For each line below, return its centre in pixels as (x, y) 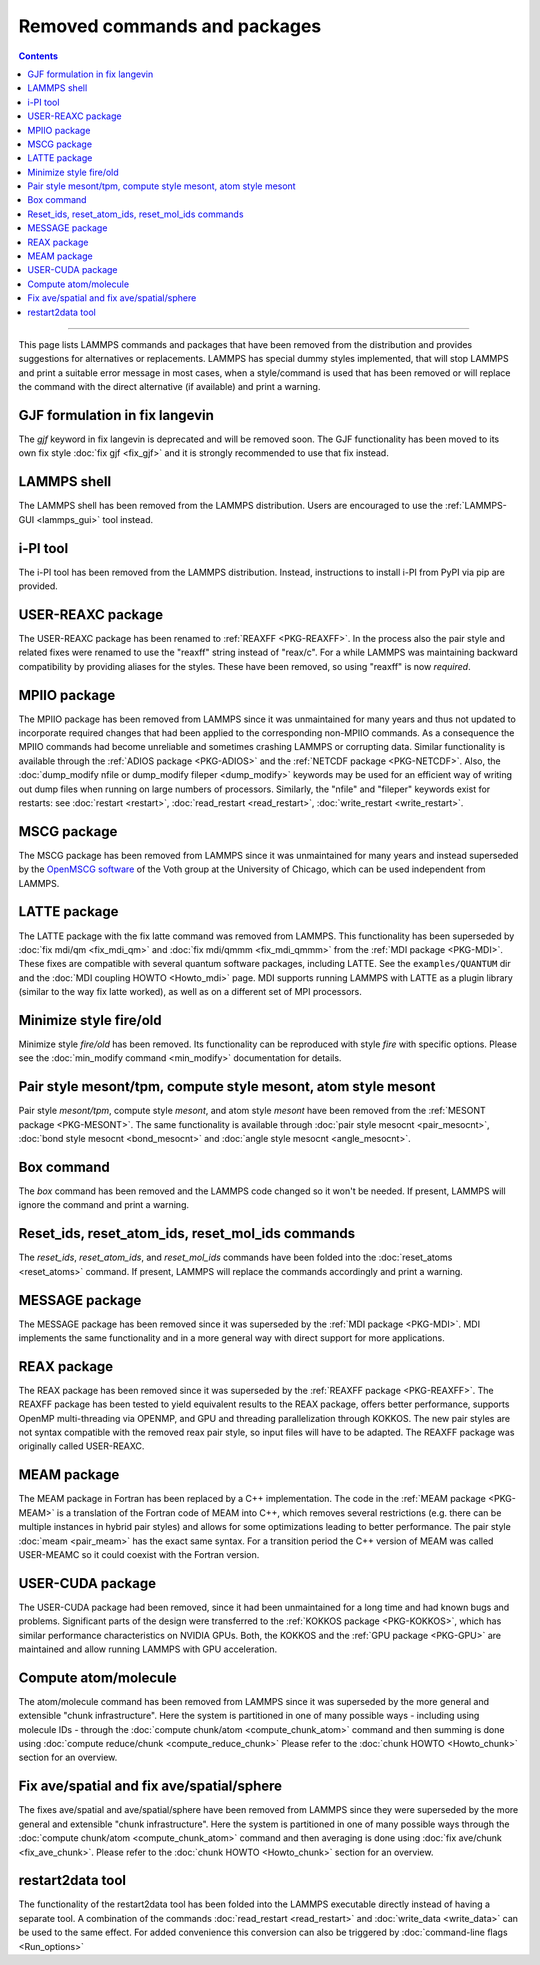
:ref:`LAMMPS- (476, 506)
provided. (38, 586)
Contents (38, 56)
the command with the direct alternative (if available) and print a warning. (169, 387)
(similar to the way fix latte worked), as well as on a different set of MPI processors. (190, 992)
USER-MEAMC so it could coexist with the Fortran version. (139, 1554)
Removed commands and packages (170, 26)
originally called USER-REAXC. (81, 1446)
